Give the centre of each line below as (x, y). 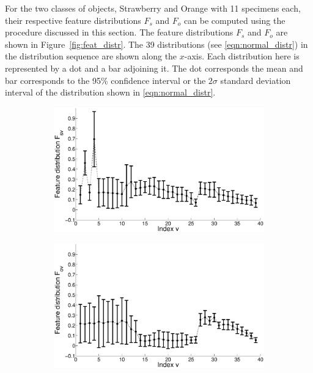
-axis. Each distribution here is (242, 56)
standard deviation (256, 80)
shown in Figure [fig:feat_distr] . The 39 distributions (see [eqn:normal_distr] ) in (156, 44)
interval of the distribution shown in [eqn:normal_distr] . (110, 92)
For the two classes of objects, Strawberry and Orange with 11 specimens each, (153, 8)
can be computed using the (235, 20)
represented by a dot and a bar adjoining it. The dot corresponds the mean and (154, 68)
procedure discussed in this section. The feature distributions (119, 32)
